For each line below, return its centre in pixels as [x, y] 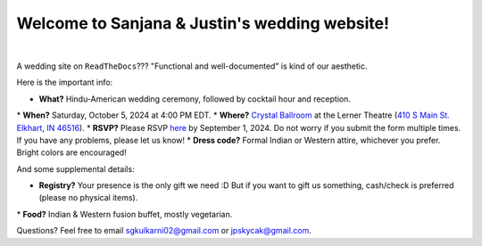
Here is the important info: [65, 82]
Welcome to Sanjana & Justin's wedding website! [203, 23]
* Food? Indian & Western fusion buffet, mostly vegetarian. [125, 214]
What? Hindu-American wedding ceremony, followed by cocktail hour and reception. [195, 99]
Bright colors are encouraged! [71, 152]
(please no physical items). [88, 198]
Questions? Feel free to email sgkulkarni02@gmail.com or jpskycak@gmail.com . [164, 231]
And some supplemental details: [75, 168]
